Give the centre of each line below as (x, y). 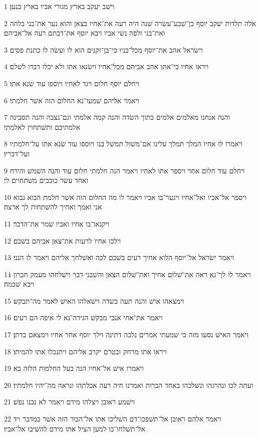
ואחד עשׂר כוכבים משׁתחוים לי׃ (46, 180)
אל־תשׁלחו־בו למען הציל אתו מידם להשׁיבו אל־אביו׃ (75, 428)
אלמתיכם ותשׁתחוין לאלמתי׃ (42, 127)
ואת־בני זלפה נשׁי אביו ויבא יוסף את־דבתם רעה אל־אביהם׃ (85, 33)
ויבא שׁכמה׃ (19, 284)
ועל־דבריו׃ (17, 153)
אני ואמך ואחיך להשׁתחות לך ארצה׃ (53, 207)
